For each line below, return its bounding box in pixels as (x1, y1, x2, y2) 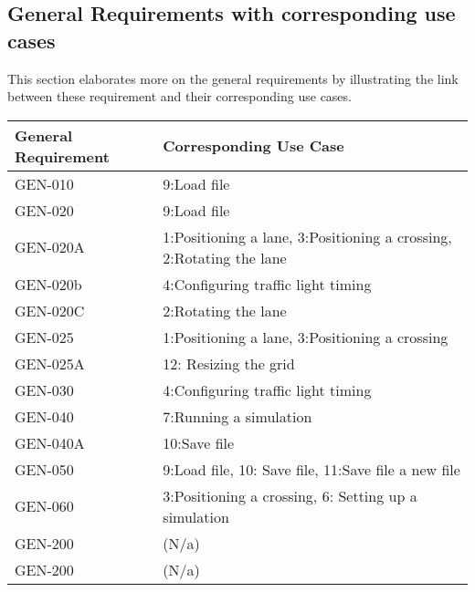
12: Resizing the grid (163, 352, 295, 374)
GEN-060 (15, 495, 74, 517)
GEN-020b (15, 273, 82, 295)
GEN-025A (15, 352, 85, 374)
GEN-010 (15, 172, 74, 194)
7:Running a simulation (163, 405, 312, 427)
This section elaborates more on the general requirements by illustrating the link (7, 68, 459, 88)
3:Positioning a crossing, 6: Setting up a (163, 484, 417, 506)
